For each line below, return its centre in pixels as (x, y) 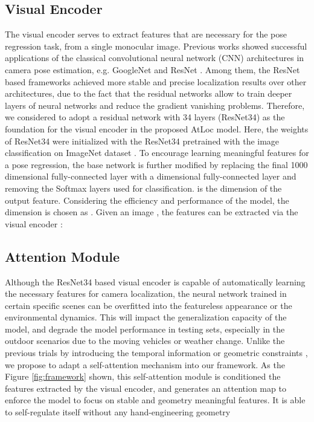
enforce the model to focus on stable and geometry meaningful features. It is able (155, 400)
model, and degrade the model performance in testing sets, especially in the (145, 329)
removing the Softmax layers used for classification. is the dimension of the (143, 188)
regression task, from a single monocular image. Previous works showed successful (156, 46)
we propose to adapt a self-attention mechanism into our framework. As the (145, 364)
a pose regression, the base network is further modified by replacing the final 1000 (156, 164)
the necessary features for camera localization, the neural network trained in (146, 294)
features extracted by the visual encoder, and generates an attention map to (146, 388)
